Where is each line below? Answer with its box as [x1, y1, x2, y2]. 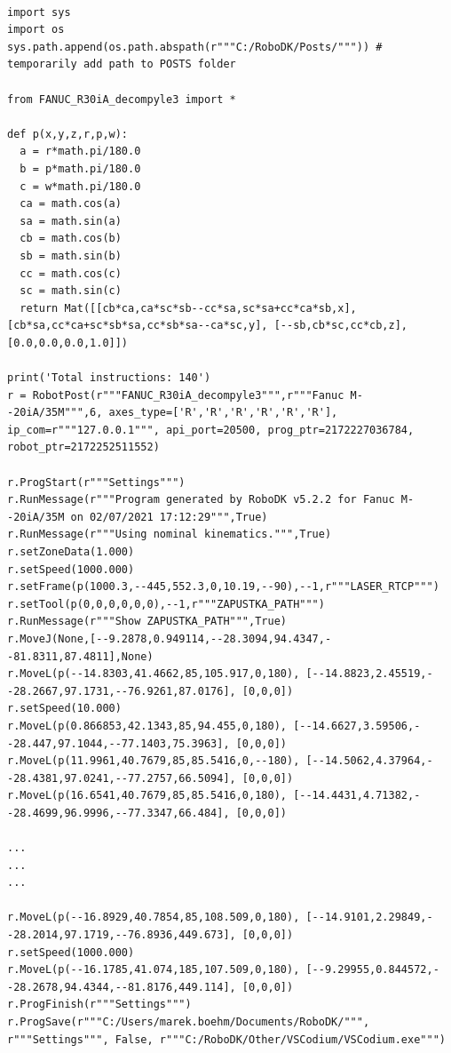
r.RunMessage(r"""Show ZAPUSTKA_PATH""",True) [7, 615, 287, 628]
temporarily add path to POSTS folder [7, 58, 236, 71]
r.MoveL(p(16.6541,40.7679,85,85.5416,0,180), [7, 789, 287, 802]
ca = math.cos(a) [20, 197, 122, 211]
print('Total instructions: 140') [7, 371, 211, 385]
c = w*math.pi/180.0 [20, 179, 141, 193]
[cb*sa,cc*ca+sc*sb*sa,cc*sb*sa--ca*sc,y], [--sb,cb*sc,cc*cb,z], [7, 319, 408, 332]
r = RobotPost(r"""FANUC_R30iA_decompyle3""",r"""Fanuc [7, 388, 344, 402]
